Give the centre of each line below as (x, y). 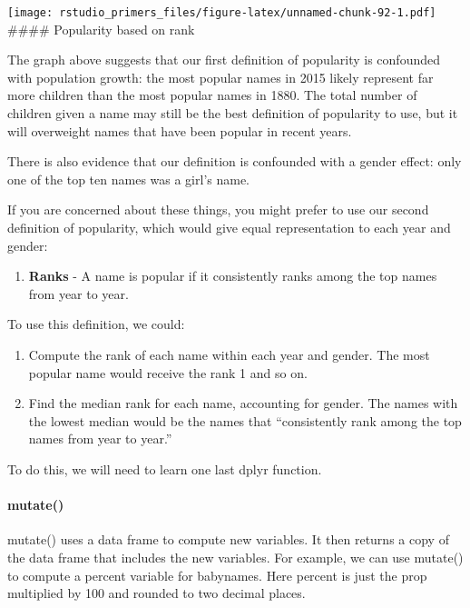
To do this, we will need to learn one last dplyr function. (165, 468)
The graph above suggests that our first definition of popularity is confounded (224, 60)
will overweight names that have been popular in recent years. (180, 130)
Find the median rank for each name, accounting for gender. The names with (243, 403)
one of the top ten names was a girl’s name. (129, 179)
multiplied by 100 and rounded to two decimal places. (157, 593)
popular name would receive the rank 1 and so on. (168, 372)
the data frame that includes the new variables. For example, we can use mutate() (235, 557)
